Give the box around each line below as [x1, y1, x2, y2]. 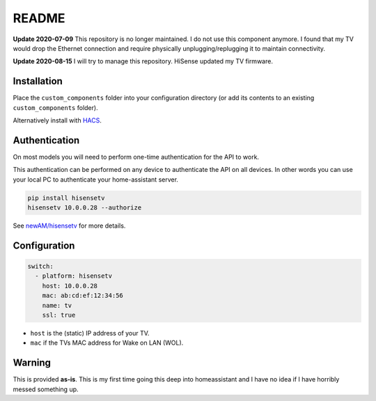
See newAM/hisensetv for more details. [13, 221, 126, 230]
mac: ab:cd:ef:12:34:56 [42, 292, 123, 299]
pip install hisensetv [27, 194, 105, 202]
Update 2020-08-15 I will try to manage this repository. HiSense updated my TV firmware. [13, 57, 273, 65]
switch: [27, 262, 54, 271]
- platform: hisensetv [35, 272, 113, 280]
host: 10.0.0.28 [42, 282, 97, 290]
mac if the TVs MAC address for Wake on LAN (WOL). [30, 338, 184, 347]
